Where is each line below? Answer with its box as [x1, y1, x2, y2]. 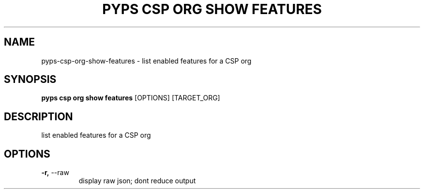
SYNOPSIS [4, 73, 57, 86]
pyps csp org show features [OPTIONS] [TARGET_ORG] [41, 94, 220, 102]
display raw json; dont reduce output [78, 177, 196, 185]
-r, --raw [41, 168, 69, 177]
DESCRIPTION [4, 110, 73, 123]
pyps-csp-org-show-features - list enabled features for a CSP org [41, 56, 252, 65]
